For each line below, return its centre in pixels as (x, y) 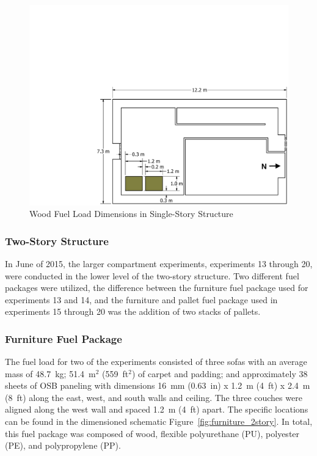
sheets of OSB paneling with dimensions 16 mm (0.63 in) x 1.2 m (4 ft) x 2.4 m (158, 385)
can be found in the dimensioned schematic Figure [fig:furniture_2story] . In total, (159, 421)
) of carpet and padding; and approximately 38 (220, 373)
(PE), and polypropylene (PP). (63, 445)
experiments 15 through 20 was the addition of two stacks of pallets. (133, 311)
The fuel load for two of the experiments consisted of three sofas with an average (156, 362)
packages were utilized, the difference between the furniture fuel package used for (157, 288)
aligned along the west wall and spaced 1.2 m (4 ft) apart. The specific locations (157, 409)
